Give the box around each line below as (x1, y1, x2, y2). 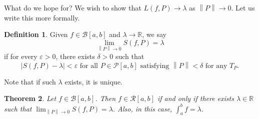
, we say (142, 29, 166, 39)
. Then (95, 93, 116, 103)
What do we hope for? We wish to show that (4, 2, 141, 12)
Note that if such (4, 76, 56, 86)
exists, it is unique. (64, 76, 122, 86)
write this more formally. (4, 12, 80, 22)
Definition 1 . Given (4, 29, 68, 39)
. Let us (231, 2, 255, 12)
